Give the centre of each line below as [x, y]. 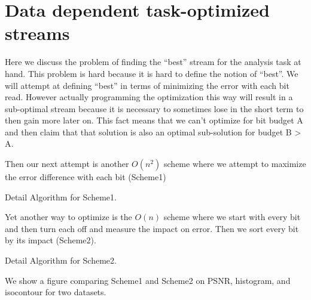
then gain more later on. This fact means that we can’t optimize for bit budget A [154, 120]
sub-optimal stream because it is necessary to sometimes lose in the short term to [154, 108]
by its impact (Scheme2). [51, 240]
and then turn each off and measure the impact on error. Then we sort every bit [152, 228]
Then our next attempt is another [67, 164]
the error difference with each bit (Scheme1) [86, 177]
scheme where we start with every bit [232, 217]
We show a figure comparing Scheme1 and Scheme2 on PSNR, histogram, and [148, 280]
